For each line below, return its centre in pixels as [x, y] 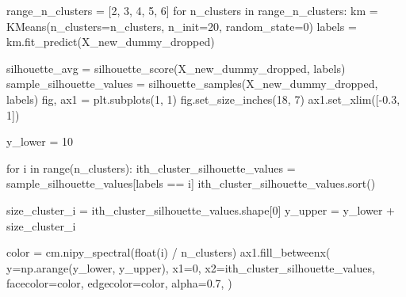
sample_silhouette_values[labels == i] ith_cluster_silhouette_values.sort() [191, 183]
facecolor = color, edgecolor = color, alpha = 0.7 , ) [119, 283]
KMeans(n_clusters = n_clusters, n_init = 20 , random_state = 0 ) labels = [182, 26]
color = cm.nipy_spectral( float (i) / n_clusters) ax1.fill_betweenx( [169, 252]
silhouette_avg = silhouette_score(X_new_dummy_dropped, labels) [176, 68]
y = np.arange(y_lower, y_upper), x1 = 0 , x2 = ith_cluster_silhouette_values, [191, 267]
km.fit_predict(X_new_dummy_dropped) [111, 42]
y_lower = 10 [40, 141]
